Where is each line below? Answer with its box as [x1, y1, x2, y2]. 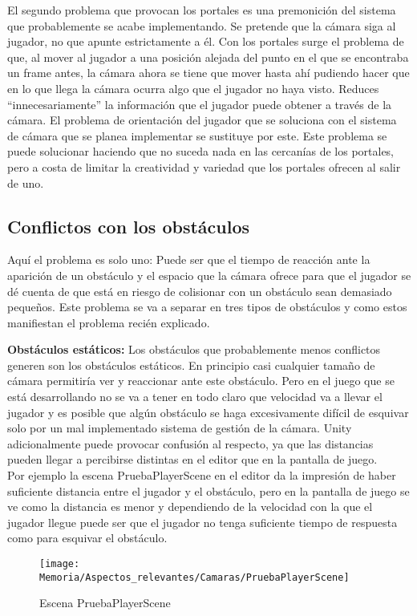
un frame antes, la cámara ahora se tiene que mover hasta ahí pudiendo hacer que [7, 64, 410, 81]
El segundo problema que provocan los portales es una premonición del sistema [7, 2, 396, 18]
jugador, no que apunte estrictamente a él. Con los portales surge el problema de [7, 33, 404, 50]
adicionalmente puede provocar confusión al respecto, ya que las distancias [7, 435, 374, 452]
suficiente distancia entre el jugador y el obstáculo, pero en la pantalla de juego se [7, 482, 410, 499]
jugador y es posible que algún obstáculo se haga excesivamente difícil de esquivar [7, 403, 409, 420]
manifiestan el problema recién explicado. [7, 314, 210, 330]
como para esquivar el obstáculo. [7, 529, 168, 546]
